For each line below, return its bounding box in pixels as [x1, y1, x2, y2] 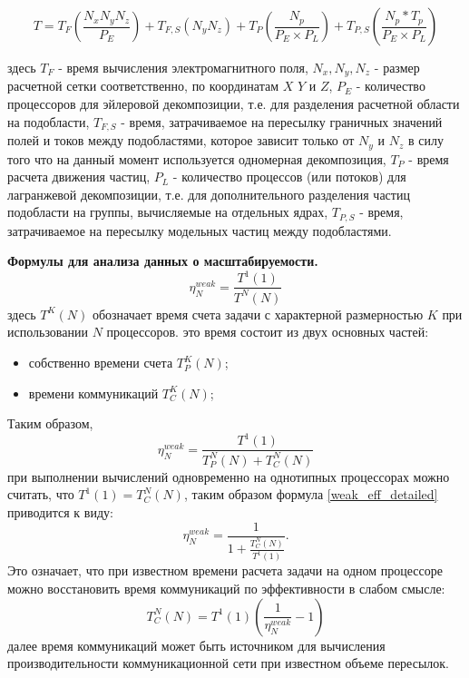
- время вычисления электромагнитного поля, [58, 58, 308, 76]
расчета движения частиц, [7, 167, 151, 186]
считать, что [7, 485, 74, 504]
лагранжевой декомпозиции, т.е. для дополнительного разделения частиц [7, 184, 410, 203]
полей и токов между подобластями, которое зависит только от [7, 131, 355, 150]
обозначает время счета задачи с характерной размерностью [92, 304, 424, 323]
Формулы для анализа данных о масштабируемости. [7, 251, 318, 270]
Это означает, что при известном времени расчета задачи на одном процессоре [7, 561, 443, 580]
